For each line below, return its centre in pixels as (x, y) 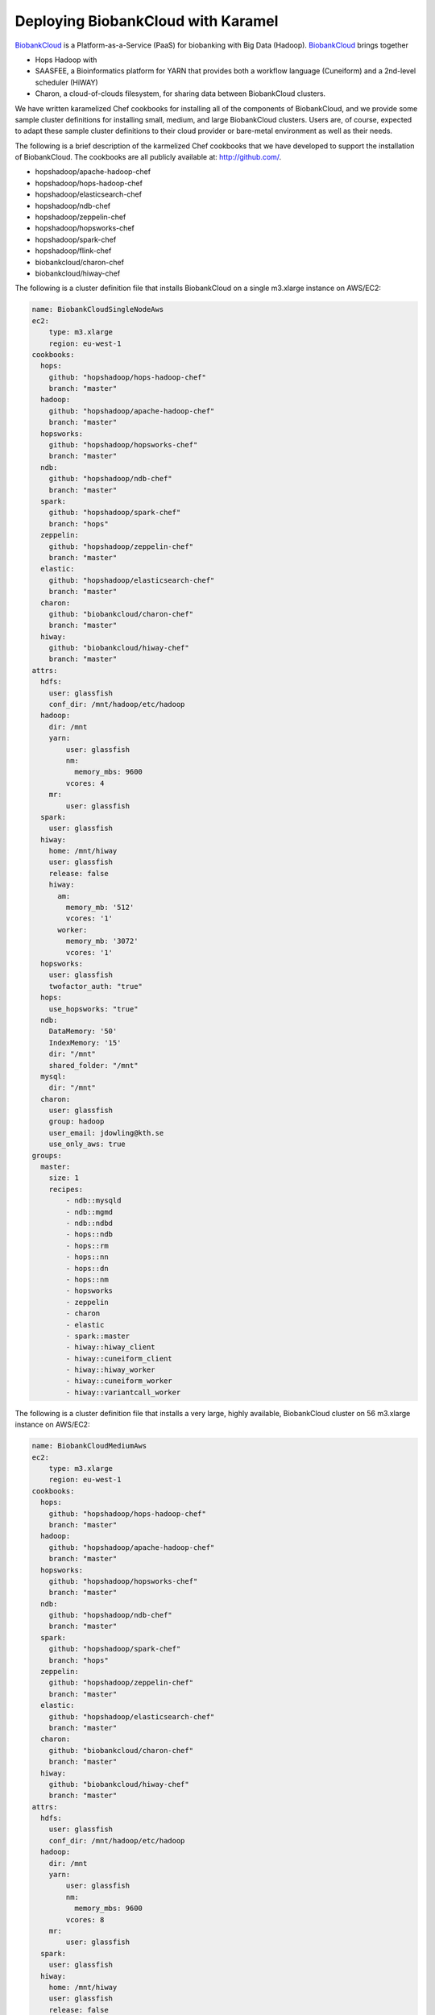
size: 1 (64, 1178)
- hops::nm (87, 1279)
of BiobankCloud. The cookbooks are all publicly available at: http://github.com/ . (148, 157)
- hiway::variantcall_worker (123, 1392)
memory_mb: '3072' (102, 941)
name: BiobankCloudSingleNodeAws (98, 310)
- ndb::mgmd (89, 1212)
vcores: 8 (85, 1919)
